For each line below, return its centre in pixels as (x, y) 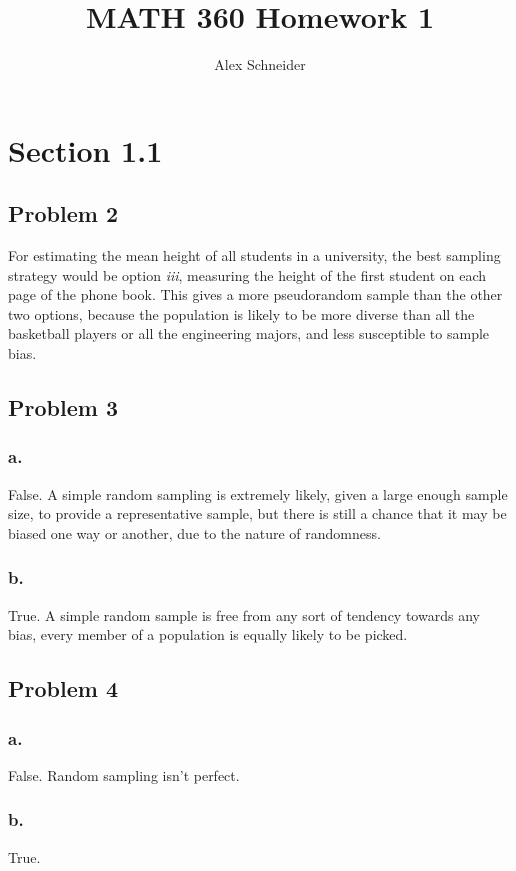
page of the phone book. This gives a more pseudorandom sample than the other (255, 294)
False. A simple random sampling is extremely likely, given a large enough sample (258, 493)
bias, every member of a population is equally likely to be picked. (208, 634)
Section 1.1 (85, 149)
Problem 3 (63, 407)
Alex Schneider (260, 64)
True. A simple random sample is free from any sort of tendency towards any (244, 614)
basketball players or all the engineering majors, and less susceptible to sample (249, 333)
